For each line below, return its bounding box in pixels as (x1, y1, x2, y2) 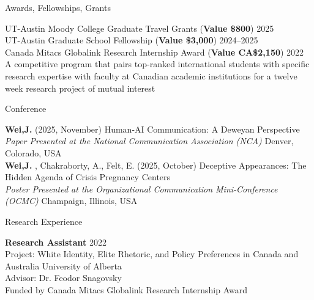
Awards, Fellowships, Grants (5, 1, 111, 13)
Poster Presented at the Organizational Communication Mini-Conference (5, 182, 278, 195)
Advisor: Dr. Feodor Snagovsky (5, 271, 122, 284)
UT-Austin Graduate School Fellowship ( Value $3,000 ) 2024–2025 (5, 34, 258, 46)
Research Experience (5, 214, 83, 227)
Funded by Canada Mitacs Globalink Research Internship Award (5, 283, 247, 296)
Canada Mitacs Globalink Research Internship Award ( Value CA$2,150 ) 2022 (5, 45, 304, 58)
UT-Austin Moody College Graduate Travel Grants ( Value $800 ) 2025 (5, 21, 274, 34)
